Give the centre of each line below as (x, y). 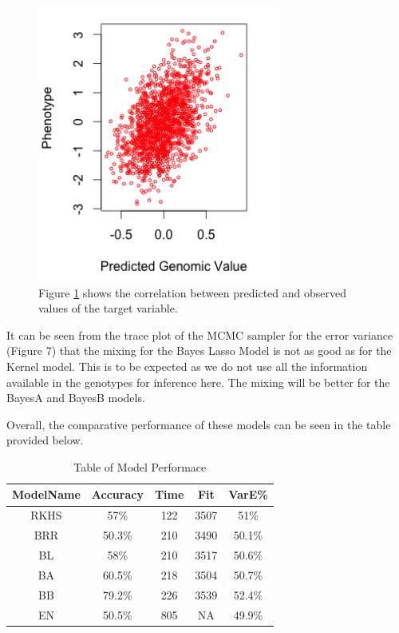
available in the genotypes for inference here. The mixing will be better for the (198, 382)
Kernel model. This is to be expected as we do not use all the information (187, 366)
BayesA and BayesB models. (76, 398)
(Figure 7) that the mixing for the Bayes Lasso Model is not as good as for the (199, 350)
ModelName (46, 494)
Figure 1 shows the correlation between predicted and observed (192, 292)
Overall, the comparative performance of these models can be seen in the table (199, 424)
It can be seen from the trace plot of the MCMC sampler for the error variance (200, 334)
